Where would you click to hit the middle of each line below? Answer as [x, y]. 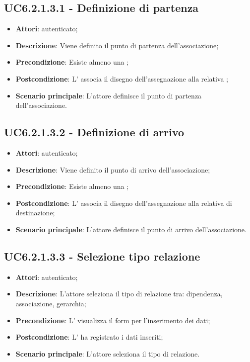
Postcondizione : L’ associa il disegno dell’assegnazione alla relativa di [124, 203]
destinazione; [35, 213]
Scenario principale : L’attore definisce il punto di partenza [109, 95]
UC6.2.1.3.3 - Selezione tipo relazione [102, 256]
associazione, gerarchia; [51, 303]
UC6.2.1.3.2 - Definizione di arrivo [94, 132]
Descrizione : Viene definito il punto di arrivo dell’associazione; [113, 169]
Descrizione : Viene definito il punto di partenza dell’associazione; [117, 45]
